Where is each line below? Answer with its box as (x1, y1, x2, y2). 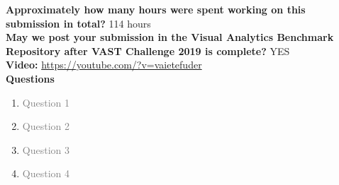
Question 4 (22, 166, 70, 181)
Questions (6, 71, 55, 85)
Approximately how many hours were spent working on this (6, 2, 306, 16)
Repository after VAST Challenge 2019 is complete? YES (6, 43, 290, 58)
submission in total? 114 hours (6, 16, 151, 30)
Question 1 (22, 95, 70, 109)
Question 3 (22, 142, 70, 157)
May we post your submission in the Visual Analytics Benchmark (6, 30, 334, 44)
